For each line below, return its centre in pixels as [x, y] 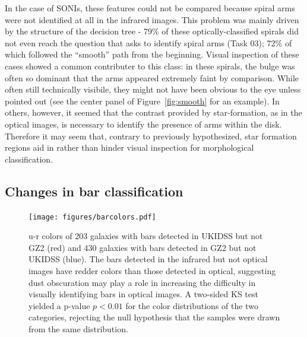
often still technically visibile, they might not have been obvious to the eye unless [153, 89]
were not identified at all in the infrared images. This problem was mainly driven [152, 19]
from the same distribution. [78, 328]
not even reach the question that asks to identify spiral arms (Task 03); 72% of [148, 42]
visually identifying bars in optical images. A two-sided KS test [143, 294]
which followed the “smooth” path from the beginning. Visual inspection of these [152, 54]
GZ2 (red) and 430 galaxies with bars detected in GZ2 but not [143, 247]
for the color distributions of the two [192, 305]
